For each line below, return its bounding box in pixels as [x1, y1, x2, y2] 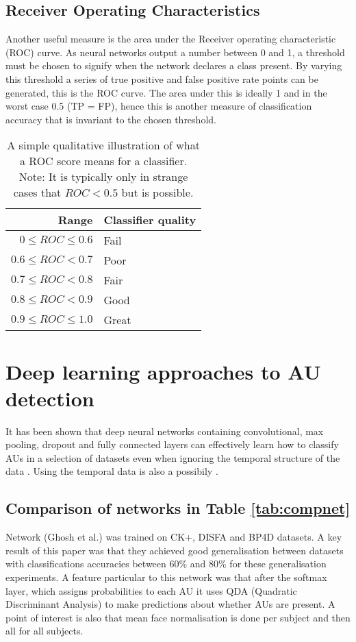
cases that [13, 184, 62, 201]
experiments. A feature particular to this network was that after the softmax [5, 570, 327, 584]
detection [5, 384, 94, 412]
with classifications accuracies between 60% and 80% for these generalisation [5, 556, 327, 571]
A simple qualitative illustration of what [7, 137, 200, 153]
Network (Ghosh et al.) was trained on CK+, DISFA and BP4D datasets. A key [5, 530, 342, 544]
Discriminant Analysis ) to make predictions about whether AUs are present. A [5, 597, 335, 611]
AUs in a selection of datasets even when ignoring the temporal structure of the [5, 450, 340, 465]
